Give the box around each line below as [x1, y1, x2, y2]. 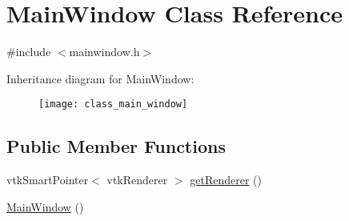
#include [6, 43, 51, 60]
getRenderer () [190, 171, 262, 188]
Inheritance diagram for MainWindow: [6, 70, 195, 86]
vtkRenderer [106, 171, 168, 188]
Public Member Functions [6, 134, 226, 159]
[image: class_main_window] [38, 98, 188, 110]
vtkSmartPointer [6, 171, 89, 188]
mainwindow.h [69, 43, 140, 60]
